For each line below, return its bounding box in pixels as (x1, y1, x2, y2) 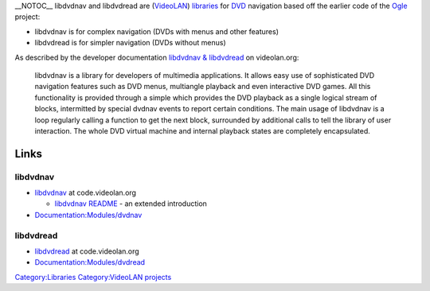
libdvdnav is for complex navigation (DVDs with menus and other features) (34, 26, 279, 36)
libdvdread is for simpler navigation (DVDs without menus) (34, 38, 226, 48)
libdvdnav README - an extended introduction (54, 199, 207, 208)
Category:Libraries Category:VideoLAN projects (14, 272, 172, 281)
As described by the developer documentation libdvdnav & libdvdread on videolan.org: (14, 52, 299, 62)
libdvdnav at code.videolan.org (34, 188, 137, 198)
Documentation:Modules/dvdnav (34, 210, 143, 219)
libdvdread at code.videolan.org (34, 246, 139, 256)
